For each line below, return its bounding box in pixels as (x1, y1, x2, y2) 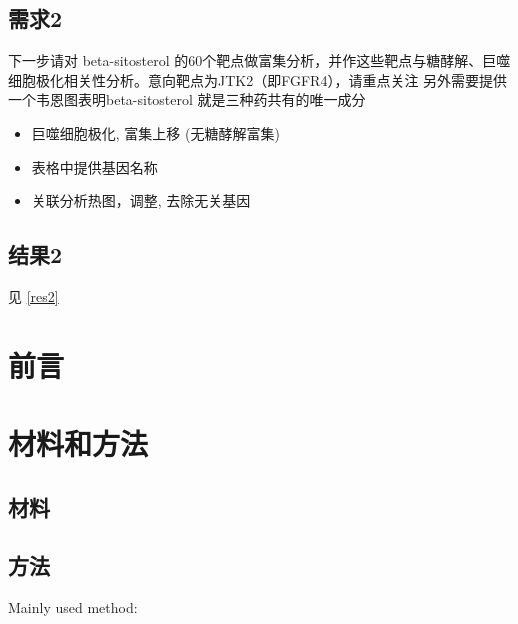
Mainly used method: (8, 597, 138, 618)
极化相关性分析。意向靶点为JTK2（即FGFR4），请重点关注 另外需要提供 (35, 69, 508, 90)
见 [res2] (8, 285, 59, 306)
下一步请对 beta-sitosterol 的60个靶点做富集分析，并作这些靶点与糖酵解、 (8, 50, 483, 71)
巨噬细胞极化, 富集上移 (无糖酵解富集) (31, 122, 280, 143)
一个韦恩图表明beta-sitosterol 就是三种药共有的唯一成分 (8, 89, 366, 110)
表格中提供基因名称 (31, 156, 158, 177)
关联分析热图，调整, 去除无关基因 (31, 190, 251, 211)
